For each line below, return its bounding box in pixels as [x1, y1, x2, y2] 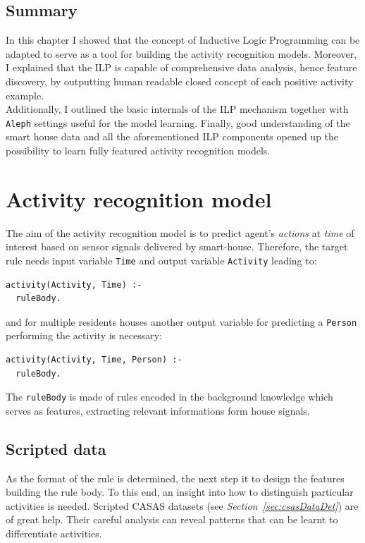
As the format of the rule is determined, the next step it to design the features [6, 470, 345, 485]
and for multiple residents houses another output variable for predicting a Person [6, 314, 357, 329]
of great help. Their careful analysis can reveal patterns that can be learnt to [6, 512, 338, 527]
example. [6, 87, 44, 102]
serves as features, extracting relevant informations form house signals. [6, 403, 310, 417]
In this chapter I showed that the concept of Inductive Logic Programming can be [6, 32, 360, 47]
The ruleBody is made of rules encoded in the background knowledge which [6, 389, 333, 404]
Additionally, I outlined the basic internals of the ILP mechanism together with [6, 102, 349, 116]
